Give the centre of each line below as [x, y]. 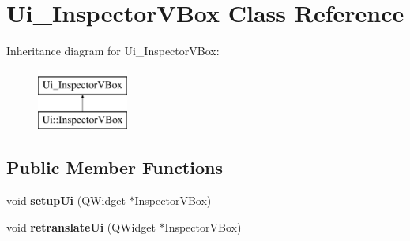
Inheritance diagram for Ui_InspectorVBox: [113, 51]
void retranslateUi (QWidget [81, 226]
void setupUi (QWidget [66, 200]
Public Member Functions [115, 167]
